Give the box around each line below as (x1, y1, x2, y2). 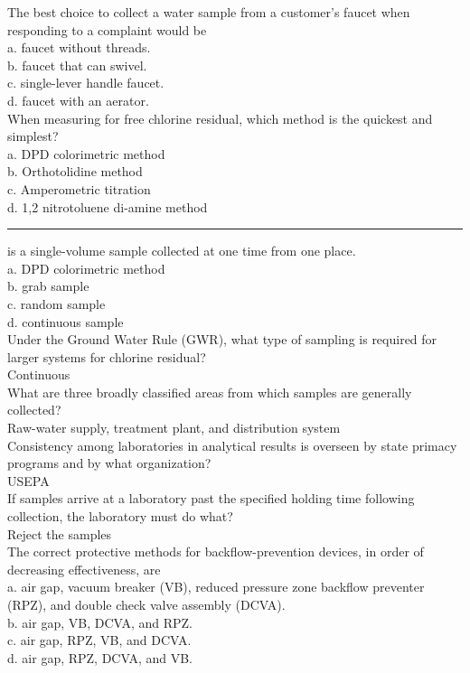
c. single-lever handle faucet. (7, 73, 164, 92)
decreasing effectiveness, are (7, 559, 161, 578)
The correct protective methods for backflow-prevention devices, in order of (7, 542, 424, 561)
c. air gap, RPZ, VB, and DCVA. (7, 631, 192, 650)
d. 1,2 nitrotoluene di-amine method (7, 197, 208, 216)
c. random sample (7, 294, 106, 313)
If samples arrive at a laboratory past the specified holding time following (7, 489, 415, 508)
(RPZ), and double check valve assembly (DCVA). (7, 595, 286, 613)
